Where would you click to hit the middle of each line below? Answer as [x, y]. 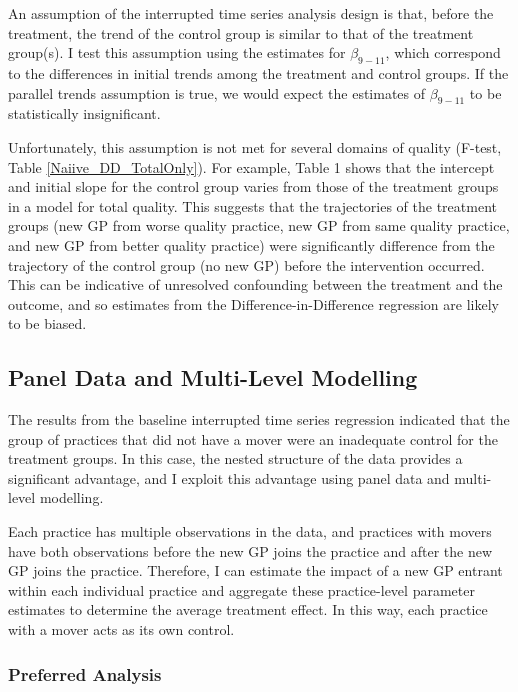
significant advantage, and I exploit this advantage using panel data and [229, 477]
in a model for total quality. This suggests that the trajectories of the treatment [252, 205]
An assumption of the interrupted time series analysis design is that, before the [251, 13]
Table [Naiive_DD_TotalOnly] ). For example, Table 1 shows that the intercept [251, 166]
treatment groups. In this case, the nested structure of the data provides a [235, 458]
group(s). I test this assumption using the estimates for [177, 52]
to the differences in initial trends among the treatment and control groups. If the [258, 72]
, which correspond [443, 52]
